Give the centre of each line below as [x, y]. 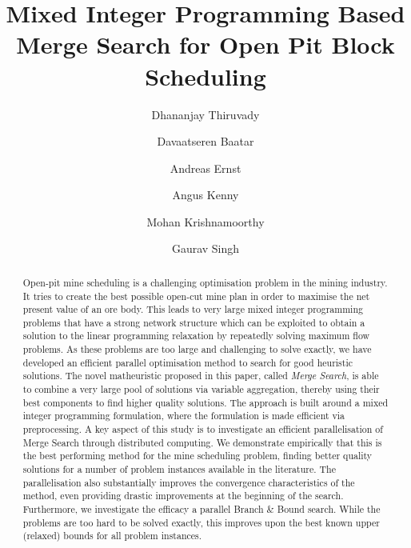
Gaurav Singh [205, 248]
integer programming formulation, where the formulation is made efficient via [184, 416]
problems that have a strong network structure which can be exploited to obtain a [194, 322]
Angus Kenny [205, 195]
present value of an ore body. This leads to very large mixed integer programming [193, 309]
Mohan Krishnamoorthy [205, 221]
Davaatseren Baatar [205, 141]
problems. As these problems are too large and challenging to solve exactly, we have [197, 349]
